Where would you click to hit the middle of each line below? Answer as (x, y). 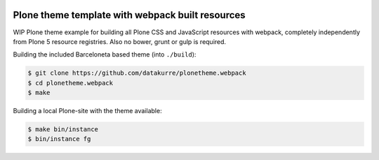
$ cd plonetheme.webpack (71, 83)
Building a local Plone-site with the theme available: (87, 111)
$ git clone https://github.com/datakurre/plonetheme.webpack (137, 73)
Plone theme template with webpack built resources (129, 15)
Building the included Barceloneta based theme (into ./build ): (105, 54)
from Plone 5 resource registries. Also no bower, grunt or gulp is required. (120, 41)
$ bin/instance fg (59, 139)
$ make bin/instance (63, 130)
